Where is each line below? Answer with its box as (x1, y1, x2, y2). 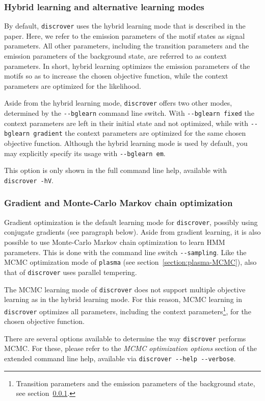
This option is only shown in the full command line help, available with (4, 165, 227, 176)
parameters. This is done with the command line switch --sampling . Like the (4, 246, 247, 257)
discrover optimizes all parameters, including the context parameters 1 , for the (4, 304, 251, 316)
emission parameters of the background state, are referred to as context (4, 51, 227, 61)
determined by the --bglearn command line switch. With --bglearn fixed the (4, 108, 254, 118)
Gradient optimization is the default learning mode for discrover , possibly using (4, 216, 258, 227)
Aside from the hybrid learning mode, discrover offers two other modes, (4, 97, 232, 108)
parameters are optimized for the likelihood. (4, 80, 141, 91)
